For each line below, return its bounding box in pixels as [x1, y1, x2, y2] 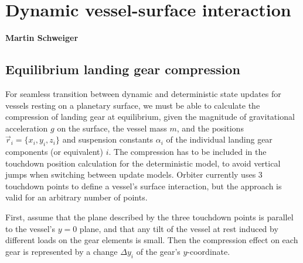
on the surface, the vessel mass [57, 122, 167, 134]
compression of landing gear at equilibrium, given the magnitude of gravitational [5, 110, 295, 123]
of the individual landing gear [166, 133, 273, 146]
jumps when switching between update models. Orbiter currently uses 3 [5, 168, 263, 181]
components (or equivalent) [5, 146, 103, 158]
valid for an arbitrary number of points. [5, 191, 148, 203]
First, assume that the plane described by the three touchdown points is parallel [5, 211, 294, 223]
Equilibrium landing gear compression [5, 60, 240, 78]
